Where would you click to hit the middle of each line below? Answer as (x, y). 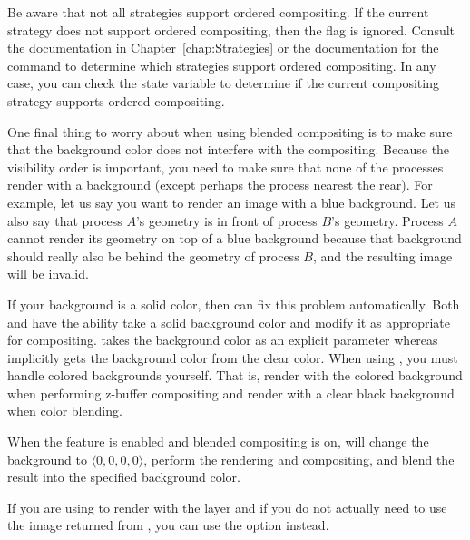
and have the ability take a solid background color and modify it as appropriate (229, 322)
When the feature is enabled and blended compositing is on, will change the (218, 442)
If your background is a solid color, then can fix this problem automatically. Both (234, 304)
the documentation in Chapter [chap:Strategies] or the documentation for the (223, 48)
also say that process (65, 220)
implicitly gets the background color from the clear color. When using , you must (233, 357)
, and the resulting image (382, 255)
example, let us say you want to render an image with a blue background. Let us (232, 202)
